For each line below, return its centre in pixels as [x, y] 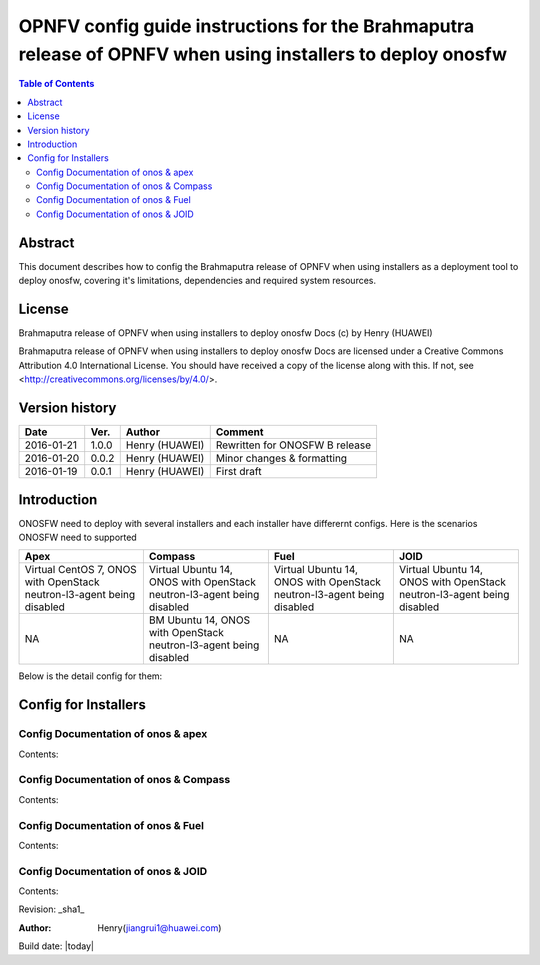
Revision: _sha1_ [51, 909]
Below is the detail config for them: [90, 676]
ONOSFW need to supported [77, 537]
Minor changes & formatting [281, 458]
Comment [239, 432]
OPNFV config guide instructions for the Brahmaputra [246, 26]
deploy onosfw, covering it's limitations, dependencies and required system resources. [197, 281]
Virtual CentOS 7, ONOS [80, 570]
